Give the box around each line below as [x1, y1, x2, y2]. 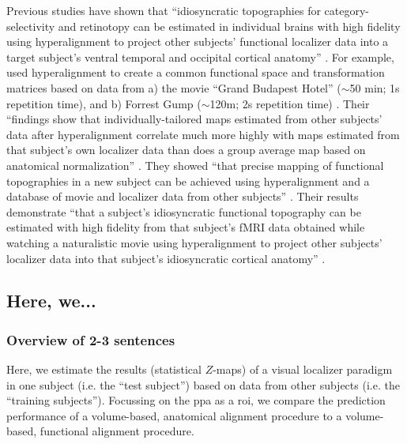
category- [324, 2, 369, 18]
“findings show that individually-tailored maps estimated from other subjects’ [6, 111, 383, 127]
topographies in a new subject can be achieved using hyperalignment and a [6, 172, 370, 189]
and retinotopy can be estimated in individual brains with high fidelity [58, 17, 401, 34]
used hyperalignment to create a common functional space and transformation [6, 64, 385, 81]
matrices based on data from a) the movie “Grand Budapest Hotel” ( [6, 79, 341, 96]
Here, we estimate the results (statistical [6, 361, 202, 378]
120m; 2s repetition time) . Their [209, 95, 370, 111]
